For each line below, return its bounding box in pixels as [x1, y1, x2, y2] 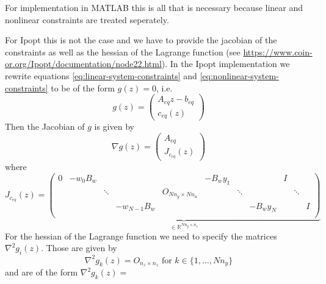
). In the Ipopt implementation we [161, 57, 290, 70]
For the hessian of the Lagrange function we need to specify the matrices [5, 229, 277, 242]
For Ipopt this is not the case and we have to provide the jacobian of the [5, 34, 277, 46]
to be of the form [51, 81, 115, 94]
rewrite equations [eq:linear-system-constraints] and [5, 69, 197, 82]
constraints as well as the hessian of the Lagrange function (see [5, 45, 241, 58]
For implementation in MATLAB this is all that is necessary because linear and [5, 1, 303, 13]
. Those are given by [41, 241, 117, 254]
